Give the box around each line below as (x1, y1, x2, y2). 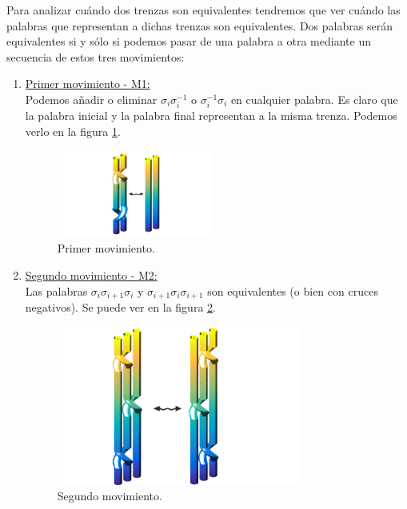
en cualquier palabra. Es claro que (230, 90, 398, 107)
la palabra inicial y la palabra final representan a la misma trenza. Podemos (25, 107, 397, 124)
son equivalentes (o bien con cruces (207, 282, 378, 299)
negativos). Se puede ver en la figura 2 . (25, 299, 216, 316)
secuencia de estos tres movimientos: (6, 48, 185, 65)
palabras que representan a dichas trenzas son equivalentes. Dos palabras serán (6, 17, 393, 34)
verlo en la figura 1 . (25, 122, 121, 139)
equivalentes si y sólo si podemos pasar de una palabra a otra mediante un (6, 33, 371, 50)
